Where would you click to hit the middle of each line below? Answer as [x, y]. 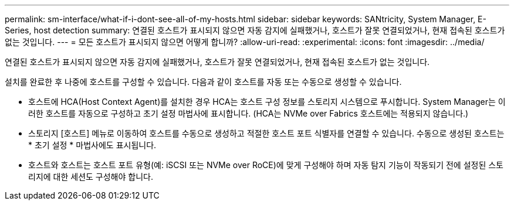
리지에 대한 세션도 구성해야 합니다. [91, 177]
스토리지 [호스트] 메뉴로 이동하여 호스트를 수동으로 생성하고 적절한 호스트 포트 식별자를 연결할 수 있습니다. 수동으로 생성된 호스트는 [266, 133]
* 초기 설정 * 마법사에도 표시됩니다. [92, 145]
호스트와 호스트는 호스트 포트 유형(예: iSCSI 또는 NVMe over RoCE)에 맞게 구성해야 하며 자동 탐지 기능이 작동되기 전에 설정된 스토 [266, 165]
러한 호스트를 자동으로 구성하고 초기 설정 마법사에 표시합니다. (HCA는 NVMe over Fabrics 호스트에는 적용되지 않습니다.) [248, 113]
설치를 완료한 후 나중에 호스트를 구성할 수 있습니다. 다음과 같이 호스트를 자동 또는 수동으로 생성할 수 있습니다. [203, 82]
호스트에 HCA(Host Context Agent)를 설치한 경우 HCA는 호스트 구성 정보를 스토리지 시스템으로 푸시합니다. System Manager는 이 [267, 102]
